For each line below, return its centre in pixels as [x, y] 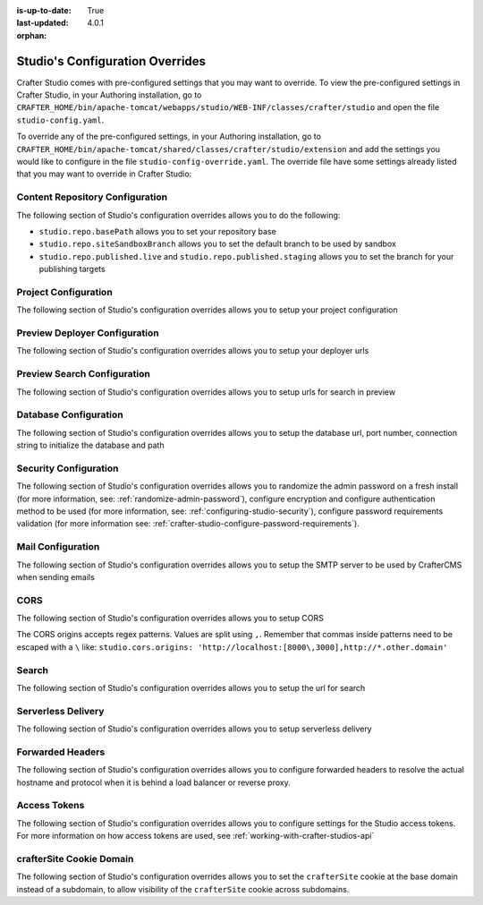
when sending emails [56, 576]
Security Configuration [68, 468]
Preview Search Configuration [84, 374]
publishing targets [72, 269]
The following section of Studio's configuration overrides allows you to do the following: [178, 215]
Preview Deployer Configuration [88, 333]
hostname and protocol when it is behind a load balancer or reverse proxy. [153, 782]
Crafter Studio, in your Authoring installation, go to [109, 95]
